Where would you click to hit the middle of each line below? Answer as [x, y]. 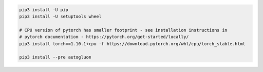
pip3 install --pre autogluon [55, 57]
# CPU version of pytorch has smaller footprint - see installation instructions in [123, 30]
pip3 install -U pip [44, 9]
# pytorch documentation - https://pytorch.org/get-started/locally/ [104, 37]
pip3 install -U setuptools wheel [60, 16]
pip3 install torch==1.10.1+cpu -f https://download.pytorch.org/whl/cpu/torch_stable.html [132, 44]
